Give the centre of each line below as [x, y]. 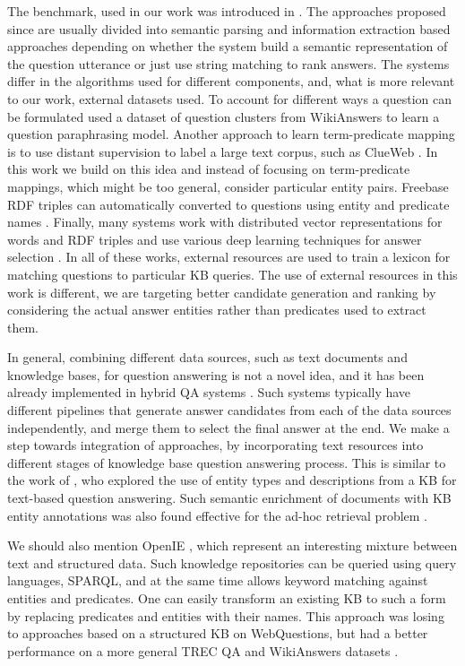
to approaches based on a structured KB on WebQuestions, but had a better [218, 633]
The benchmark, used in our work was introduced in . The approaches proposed [227, 11]
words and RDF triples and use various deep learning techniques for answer [215, 239]
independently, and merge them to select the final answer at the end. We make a [228, 427]
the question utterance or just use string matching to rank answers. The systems [228, 63]
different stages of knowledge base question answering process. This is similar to [227, 462]
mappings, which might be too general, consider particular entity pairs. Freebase [228, 186]
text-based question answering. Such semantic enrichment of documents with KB [229, 498]
